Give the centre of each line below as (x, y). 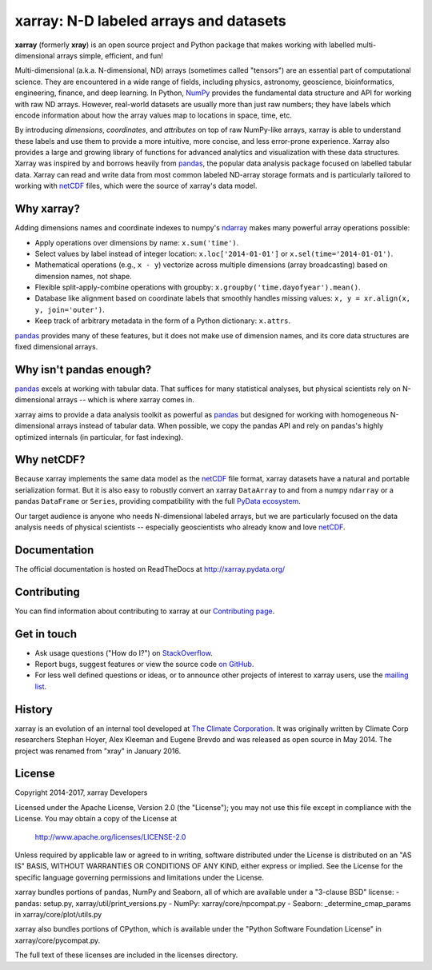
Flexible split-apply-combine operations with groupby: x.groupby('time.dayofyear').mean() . (198, 287)
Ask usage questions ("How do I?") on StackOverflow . (124, 653)
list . (41, 686)
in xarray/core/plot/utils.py (58, 914)
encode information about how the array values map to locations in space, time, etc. (153, 115)
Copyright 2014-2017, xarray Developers (81, 792)
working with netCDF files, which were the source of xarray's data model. (136, 186)
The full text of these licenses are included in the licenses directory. (126, 955)
